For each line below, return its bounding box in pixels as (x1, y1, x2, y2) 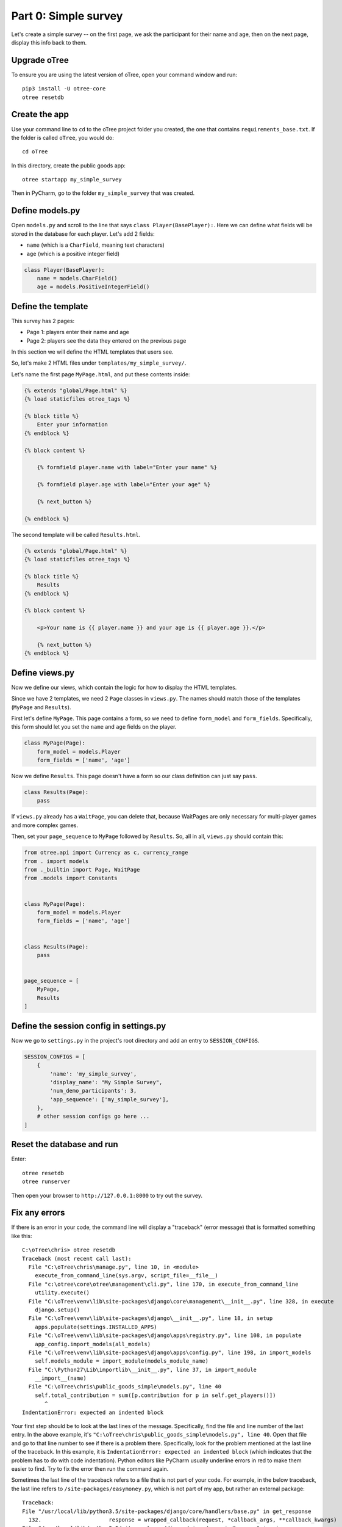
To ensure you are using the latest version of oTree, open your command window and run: (11, 71, 238, 78)
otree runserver (22, 1178, 71, 1185)
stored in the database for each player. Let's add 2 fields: (11, 230, 155, 238)
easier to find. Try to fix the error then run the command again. (11, 1465, 169, 1472)
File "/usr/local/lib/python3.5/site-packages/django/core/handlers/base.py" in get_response (22, 1507, 312, 1515)
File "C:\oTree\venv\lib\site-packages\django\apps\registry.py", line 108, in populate (28, 1332, 302, 1339)
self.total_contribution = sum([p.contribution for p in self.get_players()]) (34, 1391, 276, 1399)
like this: (11, 1232, 32, 1239)
